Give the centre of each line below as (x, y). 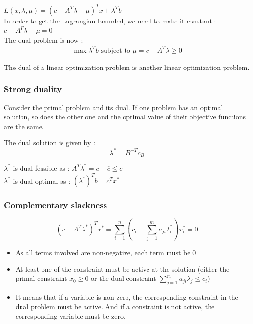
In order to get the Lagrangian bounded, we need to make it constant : (110, 20)
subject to (116, 51)
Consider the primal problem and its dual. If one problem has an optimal (114, 107)
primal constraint (41, 278)
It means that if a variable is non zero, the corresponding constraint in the (127, 296)
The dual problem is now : (43, 39)
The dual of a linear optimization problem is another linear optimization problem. (127, 67)
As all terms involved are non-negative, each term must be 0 (106, 252)
